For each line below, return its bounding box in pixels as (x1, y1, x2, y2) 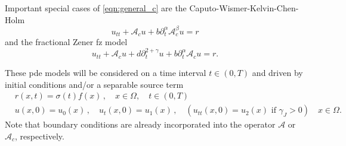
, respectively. (15, 129, 64, 142)
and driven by (252, 66, 303, 78)
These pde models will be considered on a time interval (5, 66, 206, 78)
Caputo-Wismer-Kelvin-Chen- (189, 2, 299, 14)
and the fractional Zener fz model (5, 36, 128, 48)
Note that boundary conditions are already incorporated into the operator (5, 118, 276, 131)
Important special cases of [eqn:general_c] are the (5, 2, 187, 14)
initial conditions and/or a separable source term (5, 78, 184, 90)
